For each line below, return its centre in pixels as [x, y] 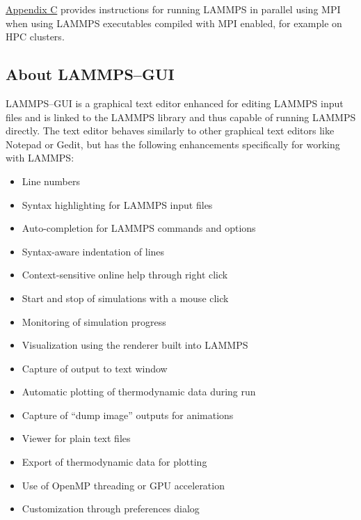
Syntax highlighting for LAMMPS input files [117, 204]
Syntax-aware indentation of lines [93, 251]
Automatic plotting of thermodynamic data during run [139, 392]
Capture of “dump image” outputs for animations [128, 415]
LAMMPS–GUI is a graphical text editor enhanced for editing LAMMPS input [175, 103]
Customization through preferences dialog [111, 509]
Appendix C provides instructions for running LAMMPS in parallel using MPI [173, 9]
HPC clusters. [35, 37]
